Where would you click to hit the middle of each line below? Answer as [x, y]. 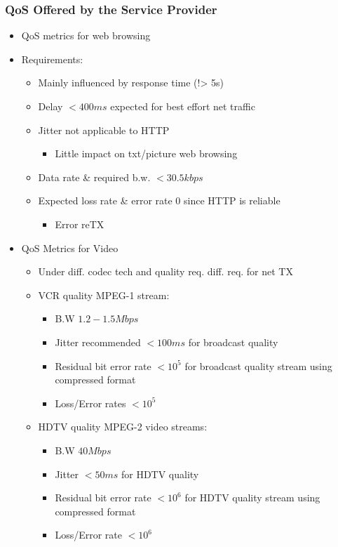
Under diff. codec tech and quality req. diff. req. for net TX [165, 271]
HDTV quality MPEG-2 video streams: [123, 427]
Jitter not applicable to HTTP [104, 130]
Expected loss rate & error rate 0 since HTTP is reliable [159, 200]
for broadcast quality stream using [258, 365]
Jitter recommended [98, 342]
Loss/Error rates [90, 403]
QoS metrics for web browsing [86, 35]
